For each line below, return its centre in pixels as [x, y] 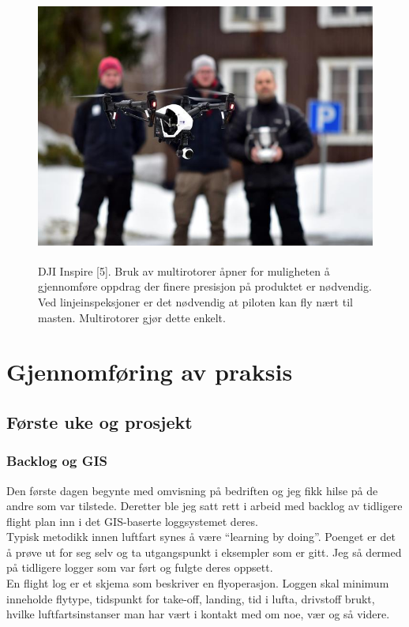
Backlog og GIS [57, 461]
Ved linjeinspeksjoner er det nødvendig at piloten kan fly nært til [195, 301]
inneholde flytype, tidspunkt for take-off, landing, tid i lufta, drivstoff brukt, [191, 598]
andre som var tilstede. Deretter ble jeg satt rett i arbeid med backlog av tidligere [204, 506]
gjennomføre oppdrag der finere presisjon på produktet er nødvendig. [205, 286]
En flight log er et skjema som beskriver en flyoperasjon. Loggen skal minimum [198, 583]
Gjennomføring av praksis [150, 372]
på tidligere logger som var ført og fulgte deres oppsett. [140, 567]
